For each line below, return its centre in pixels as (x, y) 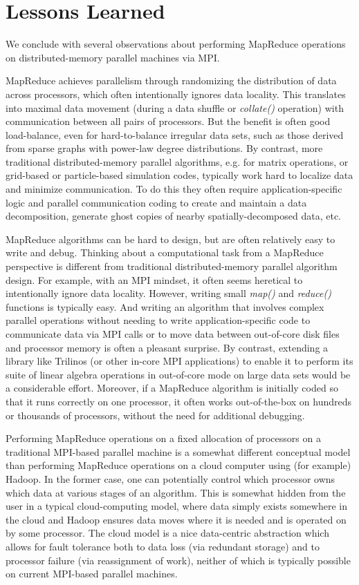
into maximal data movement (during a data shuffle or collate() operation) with (175, 107)
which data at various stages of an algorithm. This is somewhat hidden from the (176, 492)
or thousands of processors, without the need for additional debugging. (155, 415)
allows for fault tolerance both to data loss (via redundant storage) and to (163, 546)
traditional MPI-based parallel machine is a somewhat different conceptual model (178, 451)
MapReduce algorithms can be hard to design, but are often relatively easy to (171, 239)
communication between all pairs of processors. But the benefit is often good (168, 121)
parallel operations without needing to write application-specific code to (158, 320)
